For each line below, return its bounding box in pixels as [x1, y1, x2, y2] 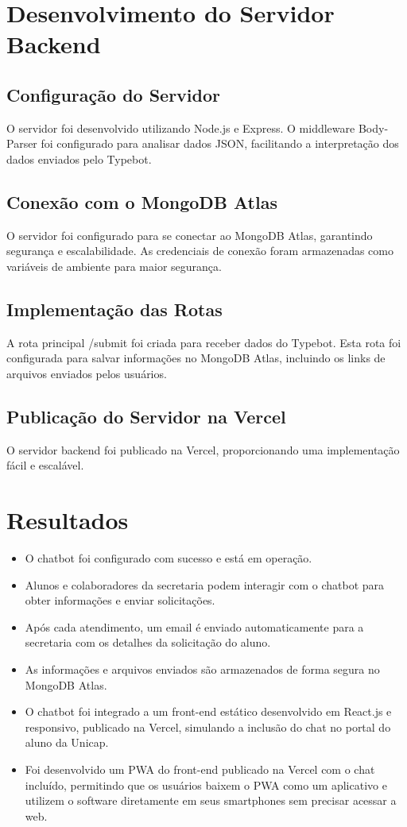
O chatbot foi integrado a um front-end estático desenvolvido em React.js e [25, 703, 392, 720]
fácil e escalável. [6, 457, 84, 473]
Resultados [6, 504, 129, 536]
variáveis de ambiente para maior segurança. [6, 257, 222, 274]
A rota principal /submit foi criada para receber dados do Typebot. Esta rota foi [6, 334, 401, 350]
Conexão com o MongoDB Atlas [6, 189, 277, 214]
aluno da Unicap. [25, 734, 109, 751]
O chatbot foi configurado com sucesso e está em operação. [25, 550, 312, 566]
